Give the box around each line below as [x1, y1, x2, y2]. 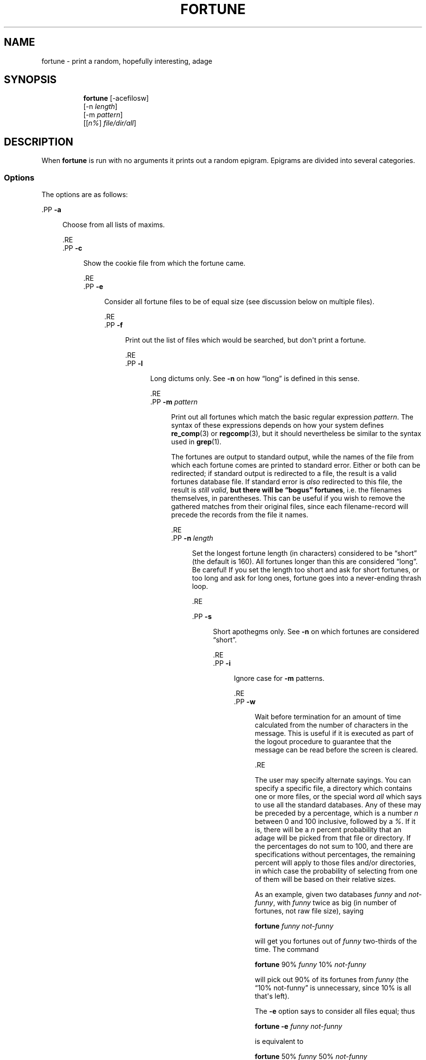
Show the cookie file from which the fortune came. [83, 259, 246, 268]
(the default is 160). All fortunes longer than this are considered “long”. [192, 557, 418, 566]
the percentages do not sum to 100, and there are [255, 842, 413, 851]
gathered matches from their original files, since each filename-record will [171, 502, 408, 511]
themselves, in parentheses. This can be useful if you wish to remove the [171, 494, 405, 503]
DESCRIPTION [4, 135, 73, 148]
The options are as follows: [41, 190, 128, 199]
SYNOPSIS [4, 73, 57, 86]
